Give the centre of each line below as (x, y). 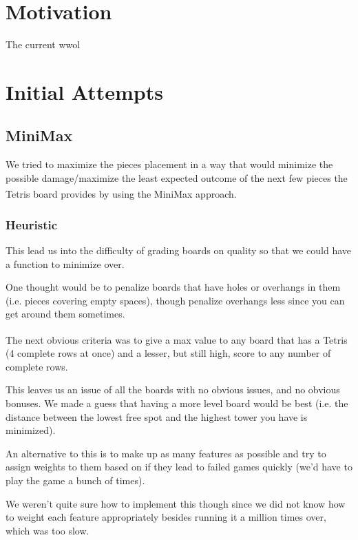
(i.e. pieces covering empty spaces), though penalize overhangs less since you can (175, 300)
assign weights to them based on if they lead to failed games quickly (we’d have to (179, 467)
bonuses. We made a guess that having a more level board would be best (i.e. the (177, 403)
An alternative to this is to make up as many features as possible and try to (166, 453)
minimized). (31, 430)
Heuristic (32, 224)
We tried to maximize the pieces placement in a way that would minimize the (169, 164)
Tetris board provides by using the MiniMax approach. (121, 194)
